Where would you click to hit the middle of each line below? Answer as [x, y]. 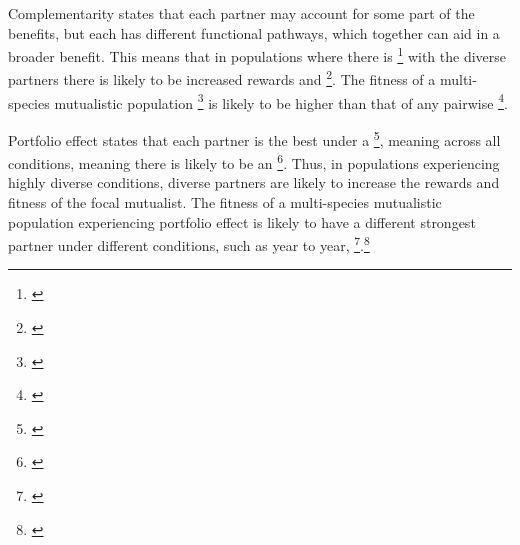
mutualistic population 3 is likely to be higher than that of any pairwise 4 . [281, 101]
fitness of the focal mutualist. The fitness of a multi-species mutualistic [225, 202]
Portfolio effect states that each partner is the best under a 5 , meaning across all [254, 138]
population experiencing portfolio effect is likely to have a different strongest [242, 221]
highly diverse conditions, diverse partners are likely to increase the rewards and [254, 182]
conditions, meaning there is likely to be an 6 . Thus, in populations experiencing [254, 161]
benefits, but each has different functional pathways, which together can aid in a [254, 32]
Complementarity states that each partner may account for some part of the [241, 13]
